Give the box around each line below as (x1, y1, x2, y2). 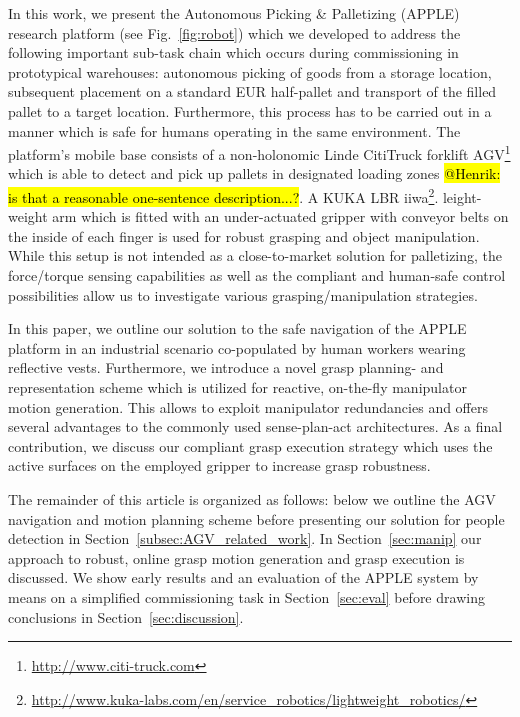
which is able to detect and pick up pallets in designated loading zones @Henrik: (8, 163, 501, 184)
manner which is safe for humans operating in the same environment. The (8, 120, 461, 141)
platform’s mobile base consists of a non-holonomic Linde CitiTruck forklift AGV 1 (8, 141, 511, 164)
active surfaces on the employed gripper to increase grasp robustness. (8, 455, 431, 476)
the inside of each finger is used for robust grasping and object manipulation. (8, 225, 480, 246)
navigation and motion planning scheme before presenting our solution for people (8, 508, 505, 529)
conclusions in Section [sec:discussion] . (8, 606, 244, 627)
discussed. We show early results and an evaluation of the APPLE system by (8, 567, 479, 588)
